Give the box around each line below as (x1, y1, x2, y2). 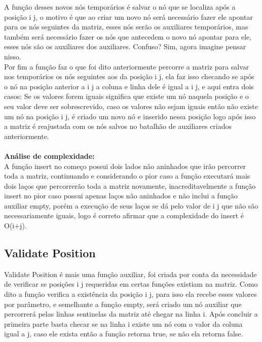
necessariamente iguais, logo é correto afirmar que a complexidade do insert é (4, 210, 244, 221)
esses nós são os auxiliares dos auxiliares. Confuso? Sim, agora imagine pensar (4, 41, 246, 52)
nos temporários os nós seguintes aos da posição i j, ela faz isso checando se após (4, 71, 254, 82)
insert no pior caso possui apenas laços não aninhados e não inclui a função (4, 190, 238, 201)
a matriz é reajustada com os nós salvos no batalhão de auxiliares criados (4, 121, 232, 131)
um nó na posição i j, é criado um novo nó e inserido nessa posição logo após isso (4, 111, 256, 121)
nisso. (4, 51, 21, 61)
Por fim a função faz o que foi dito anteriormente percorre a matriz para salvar (4, 61, 249, 72)
